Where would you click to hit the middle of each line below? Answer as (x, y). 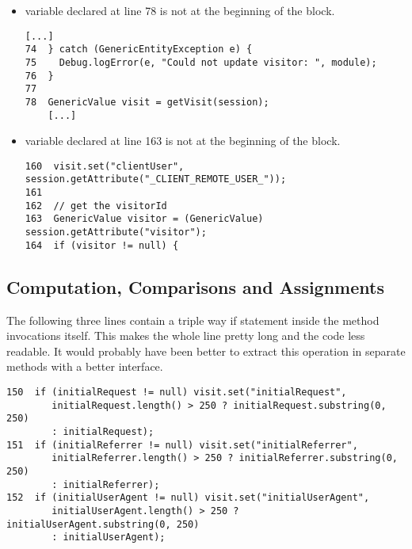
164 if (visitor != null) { (102, 245)
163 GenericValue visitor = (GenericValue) (144, 219)
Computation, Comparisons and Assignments (195, 286)
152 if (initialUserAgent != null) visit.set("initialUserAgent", (188, 498)
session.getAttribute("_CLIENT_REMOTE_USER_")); (156, 179)
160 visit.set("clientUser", (105, 166)
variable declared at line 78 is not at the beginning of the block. (180, 10)
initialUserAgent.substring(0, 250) (103, 524)
